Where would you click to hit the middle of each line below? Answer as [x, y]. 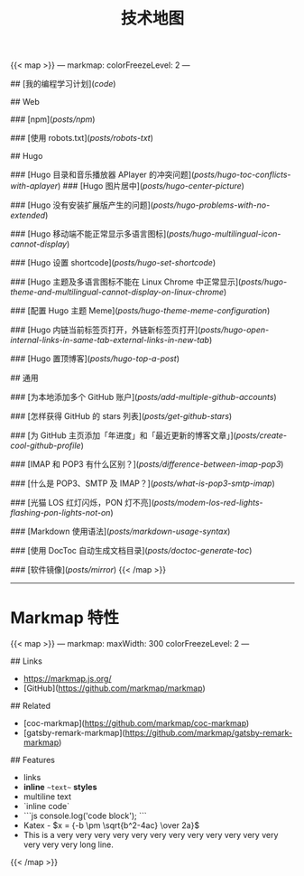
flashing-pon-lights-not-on [60, 513]
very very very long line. [68, 844]
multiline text [47, 797]
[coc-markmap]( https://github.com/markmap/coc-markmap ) [136, 723]
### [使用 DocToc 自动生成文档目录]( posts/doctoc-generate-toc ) [131, 551]
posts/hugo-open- [235, 330]
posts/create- [262, 435]
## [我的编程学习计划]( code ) [63, 84]
